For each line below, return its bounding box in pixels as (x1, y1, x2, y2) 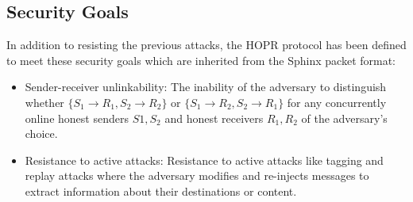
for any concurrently (287, 93, 387, 110)
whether (25, 93, 64, 110)
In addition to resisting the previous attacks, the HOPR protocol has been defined (6, 36, 407, 53)
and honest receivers (164, 109, 264, 126)
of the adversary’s (301, 109, 388, 126)
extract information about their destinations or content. (25, 182, 297, 199)
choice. (25, 125, 58, 142)
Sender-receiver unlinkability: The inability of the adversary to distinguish (25, 78, 387, 95)
